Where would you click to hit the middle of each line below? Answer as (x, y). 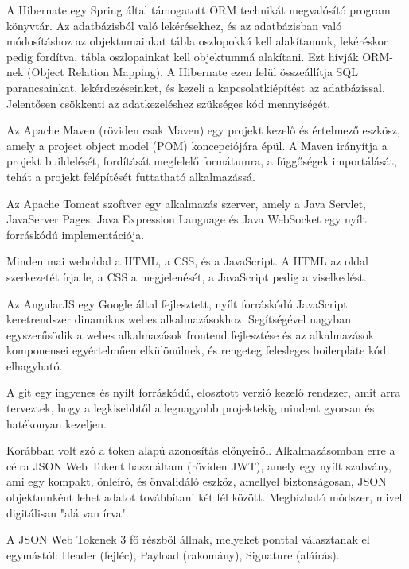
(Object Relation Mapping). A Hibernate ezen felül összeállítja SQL (193, 72)
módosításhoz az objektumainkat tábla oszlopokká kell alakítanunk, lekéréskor (197, 41)
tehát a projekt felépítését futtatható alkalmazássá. (131, 176)
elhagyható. (35, 365)
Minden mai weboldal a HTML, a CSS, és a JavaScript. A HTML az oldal (187, 261)
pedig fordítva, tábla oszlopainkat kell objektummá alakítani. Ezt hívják (183, 56)
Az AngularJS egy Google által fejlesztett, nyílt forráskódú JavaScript (177, 303)
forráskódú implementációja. (76, 234)
